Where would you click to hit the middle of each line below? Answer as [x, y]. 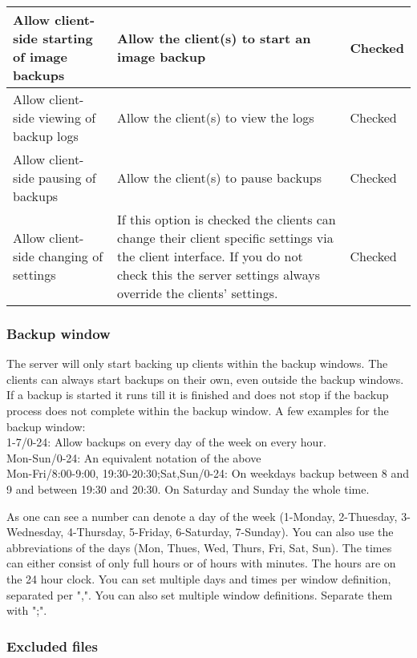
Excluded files [52, 646]
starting [68, 38]
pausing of [67, 178]
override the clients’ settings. [198, 293]
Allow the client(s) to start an [214, 38]
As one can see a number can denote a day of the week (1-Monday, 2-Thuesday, [202, 516]
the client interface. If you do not [210, 256]
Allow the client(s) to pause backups [220, 178]
